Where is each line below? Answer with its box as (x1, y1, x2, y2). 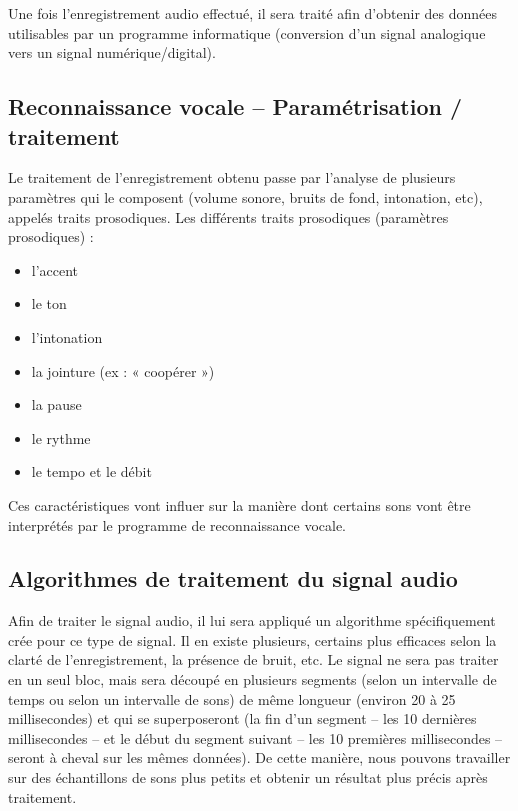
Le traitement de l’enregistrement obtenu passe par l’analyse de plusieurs (8, 167, 456, 188)
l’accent (31, 259, 79, 280)
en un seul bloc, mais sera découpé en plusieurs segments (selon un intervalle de (8, 669, 497, 690)
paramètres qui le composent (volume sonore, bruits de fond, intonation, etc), (8, 186, 483, 207)
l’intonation (31, 326, 103, 347)
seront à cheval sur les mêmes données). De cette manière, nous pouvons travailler (8, 747, 511, 768)
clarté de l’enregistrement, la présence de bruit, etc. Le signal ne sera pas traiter (8, 649, 499, 670)
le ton (31, 293, 67, 314)
